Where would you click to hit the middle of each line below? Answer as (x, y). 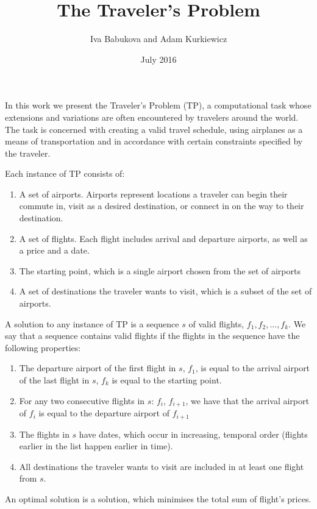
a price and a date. (54, 250)
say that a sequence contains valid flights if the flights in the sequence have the (152, 336)
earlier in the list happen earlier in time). (96, 446)
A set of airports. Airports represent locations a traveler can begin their (153, 194)
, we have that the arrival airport (247, 400)
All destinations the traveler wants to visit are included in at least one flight (162, 466)
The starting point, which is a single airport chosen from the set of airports (160, 270)
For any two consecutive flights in (82, 400)
